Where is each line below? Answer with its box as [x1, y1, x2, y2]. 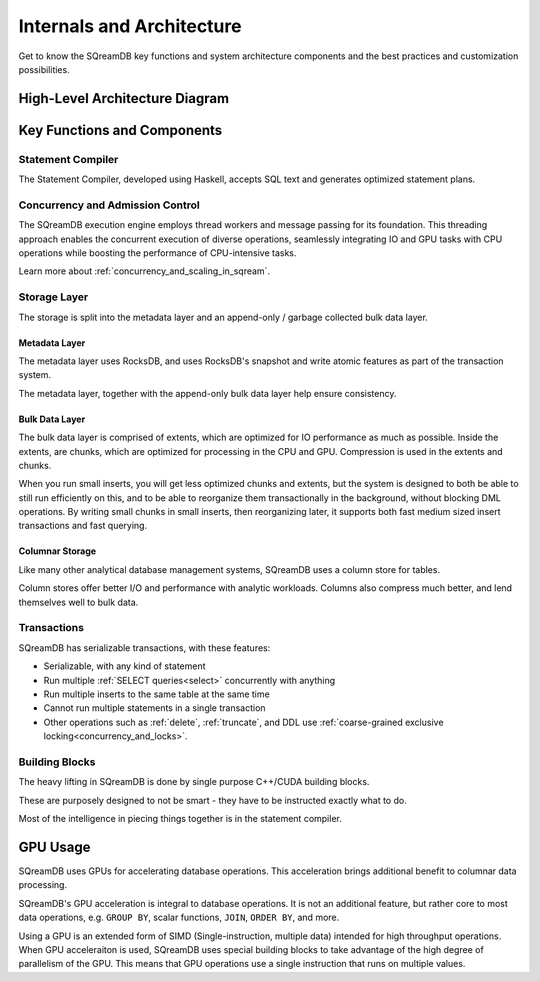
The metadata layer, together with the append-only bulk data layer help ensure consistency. [18, 387, 397, 399]
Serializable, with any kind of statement [43, 660, 206, 672]
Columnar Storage [18, 545, 97, 557]
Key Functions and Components [18, 121, 223, 139]
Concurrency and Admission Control [18, 198, 200, 212]
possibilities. [18, 63, 70, 75]
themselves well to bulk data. [18, 596, 139, 608]
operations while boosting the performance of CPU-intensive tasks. [18, 247, 297, 259]
